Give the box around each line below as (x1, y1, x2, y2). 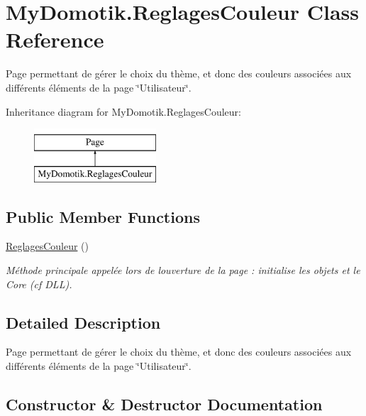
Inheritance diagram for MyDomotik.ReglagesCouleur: (6, 104, 241, 119)
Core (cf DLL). (6, 276, 72, 291)
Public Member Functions (6, 205, 200, 227)
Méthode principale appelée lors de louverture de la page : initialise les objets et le (6, 263, 360, 278)
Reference (6, 25, 104, 54)
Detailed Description (6, 311, 161, 333)
